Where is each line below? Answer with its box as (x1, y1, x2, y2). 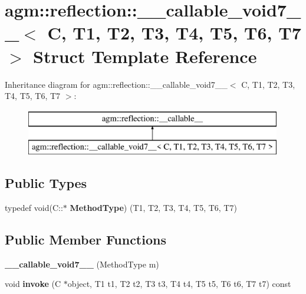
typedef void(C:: (5, 201, 63, 214)
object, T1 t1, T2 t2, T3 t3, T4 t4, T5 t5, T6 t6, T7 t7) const (67, 278, 291, 290)
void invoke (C (5, 278, 61, 290)
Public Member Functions (5, 230, 166, 249)
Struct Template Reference (33, 44, 257, 68)
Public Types (5, 174, 87, 192)
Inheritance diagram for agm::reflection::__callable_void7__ (5, 78, 228, 90)
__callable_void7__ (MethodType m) (5, 257, 159, 270)
